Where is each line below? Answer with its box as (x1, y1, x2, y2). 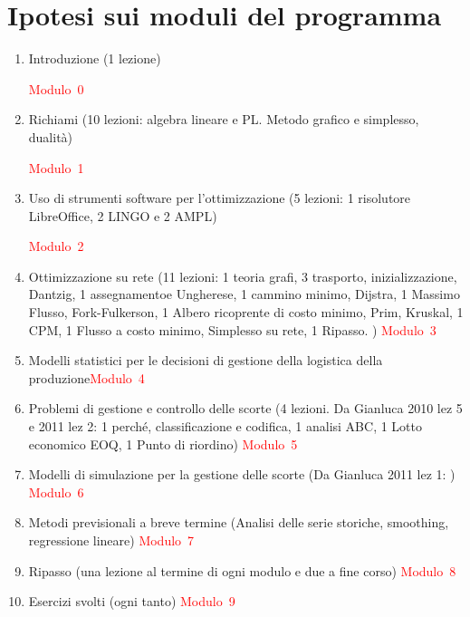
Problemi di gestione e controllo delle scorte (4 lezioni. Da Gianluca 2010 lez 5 (28, 399, 463, 418)
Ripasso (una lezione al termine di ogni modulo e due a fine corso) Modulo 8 (28, 561, 456, 580)
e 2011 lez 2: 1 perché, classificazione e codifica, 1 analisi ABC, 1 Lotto (28, 417, 422, 436)
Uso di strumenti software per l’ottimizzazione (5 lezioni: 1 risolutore (28, 188, 411, 207)
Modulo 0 (28, 79, 84, 98)
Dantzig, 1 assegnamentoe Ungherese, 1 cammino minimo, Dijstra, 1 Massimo (28, 284, 460, 304)
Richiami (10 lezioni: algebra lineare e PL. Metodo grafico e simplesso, (28, 110, 419, 129)
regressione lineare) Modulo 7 (28, 531, 195, 549)
